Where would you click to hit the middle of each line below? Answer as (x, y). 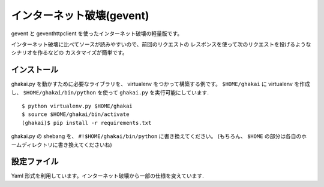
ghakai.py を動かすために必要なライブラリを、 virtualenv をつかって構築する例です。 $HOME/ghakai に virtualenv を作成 (160, 84)
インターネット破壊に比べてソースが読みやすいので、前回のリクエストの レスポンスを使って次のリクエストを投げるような (161, 44)
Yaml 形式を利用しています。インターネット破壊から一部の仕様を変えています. (107, 176)
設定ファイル (35, 162)
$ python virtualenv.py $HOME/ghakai (77, 106)
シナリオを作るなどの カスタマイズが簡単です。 (70, 53)
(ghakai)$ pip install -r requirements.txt (87, 123)
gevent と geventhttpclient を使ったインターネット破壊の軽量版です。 (97, 33)
